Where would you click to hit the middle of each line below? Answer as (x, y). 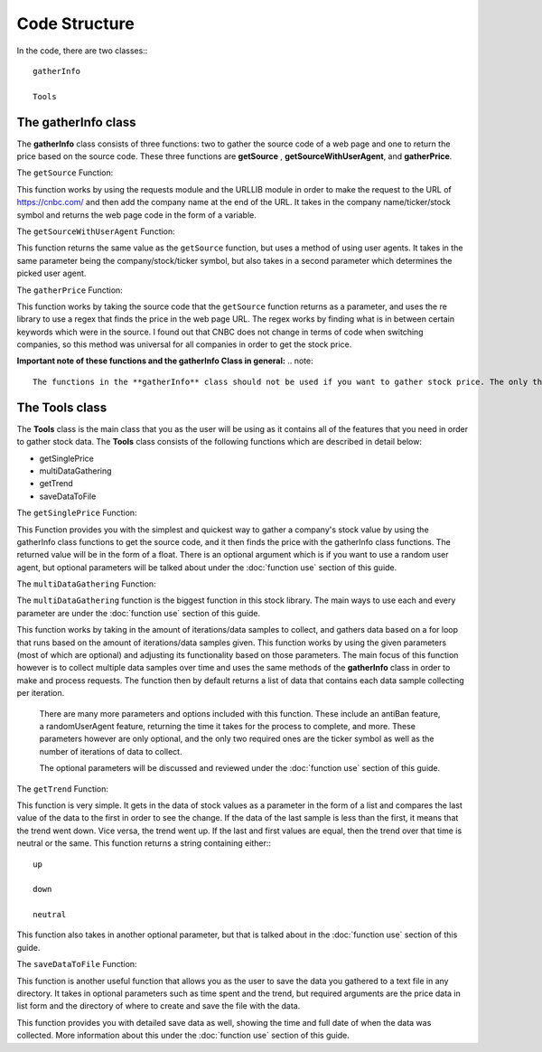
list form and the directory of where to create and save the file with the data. (159, 1006)
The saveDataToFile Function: (77, 964)
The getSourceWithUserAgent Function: (96, 231)
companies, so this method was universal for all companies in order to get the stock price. (184, 344)
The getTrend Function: (62, 789)
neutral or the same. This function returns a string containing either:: (144, 843)
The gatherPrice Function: (70, 290)
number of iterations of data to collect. (111, 751)
